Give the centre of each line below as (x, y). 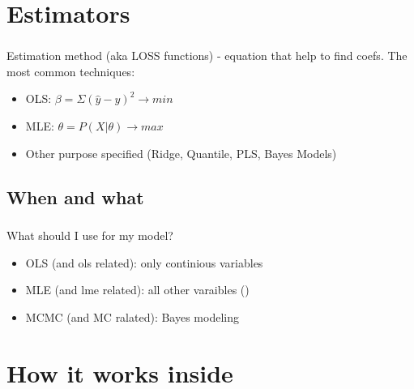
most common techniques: (71, 71)
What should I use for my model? (90, 235)
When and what (75, 197)
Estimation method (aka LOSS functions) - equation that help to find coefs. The (207, 56)
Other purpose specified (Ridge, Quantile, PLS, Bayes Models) (181, 153)
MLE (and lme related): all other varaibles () (137, 290)
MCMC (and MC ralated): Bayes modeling (132, 316)
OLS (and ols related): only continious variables (144, 262)
